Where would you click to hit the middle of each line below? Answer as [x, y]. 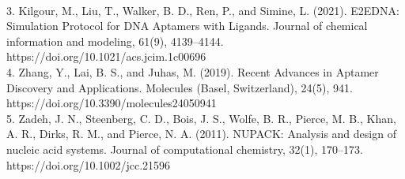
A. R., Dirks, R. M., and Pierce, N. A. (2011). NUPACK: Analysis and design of [201, 134]
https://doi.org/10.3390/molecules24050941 [112, 103]
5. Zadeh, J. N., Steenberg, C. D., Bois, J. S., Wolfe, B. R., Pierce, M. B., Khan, [201, 118]
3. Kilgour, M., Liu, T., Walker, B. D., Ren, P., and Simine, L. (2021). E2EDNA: [203, 10]
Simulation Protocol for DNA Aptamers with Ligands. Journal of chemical [187, 26]
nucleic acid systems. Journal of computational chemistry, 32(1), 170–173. [185, 149]
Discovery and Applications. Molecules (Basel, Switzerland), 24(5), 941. [180, 87]
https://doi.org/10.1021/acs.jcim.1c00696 [106, 56]
